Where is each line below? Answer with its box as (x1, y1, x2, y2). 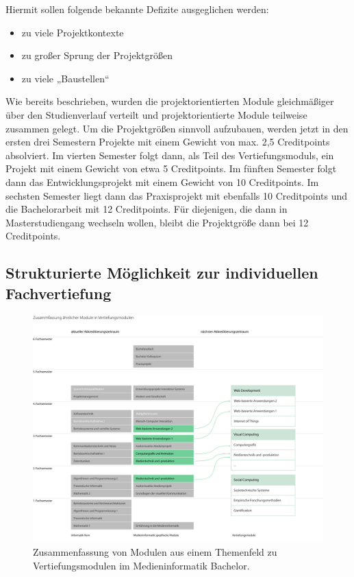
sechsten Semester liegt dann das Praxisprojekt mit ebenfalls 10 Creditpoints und (5, 188, 348, 202)
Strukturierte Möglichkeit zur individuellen (5, 262, 318, 283)
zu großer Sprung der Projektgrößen (21, 48, 173, 62)
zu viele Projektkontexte (21, 25, 124, 39)
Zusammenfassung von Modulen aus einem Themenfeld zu (33, 545, 277, 559)
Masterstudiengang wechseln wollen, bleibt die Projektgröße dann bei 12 (5, 215, 309, 229)
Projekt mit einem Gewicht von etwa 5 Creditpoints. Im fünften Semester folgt (5, 161, 337, 176)
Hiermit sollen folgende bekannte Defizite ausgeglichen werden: (5, 2, 269, 16)
